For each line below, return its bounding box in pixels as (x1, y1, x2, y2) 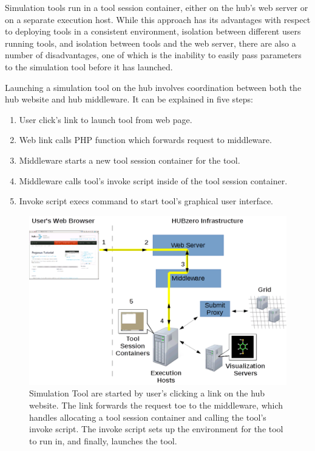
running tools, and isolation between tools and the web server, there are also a (5, 36, 296, 49)
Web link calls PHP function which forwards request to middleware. (19, 133, 272, 146)
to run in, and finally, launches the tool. (29, 434, 177, 447)
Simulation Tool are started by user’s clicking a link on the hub (29, 387, 265, 399)
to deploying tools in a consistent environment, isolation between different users (5, 25, 301, 38)
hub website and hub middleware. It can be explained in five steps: (5, 93, 253, 105)
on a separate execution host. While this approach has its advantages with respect (5, 13, 311, 25)
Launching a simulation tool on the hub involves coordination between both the (5, 81, 302, 93)
